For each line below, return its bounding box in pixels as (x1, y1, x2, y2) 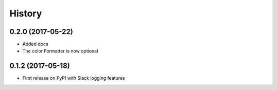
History (9, 8, 42, 19)
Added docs (22, 41, 48, 47)
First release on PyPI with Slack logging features (22, 75, 126, 81)
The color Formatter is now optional (22, 48, 98, 54)
